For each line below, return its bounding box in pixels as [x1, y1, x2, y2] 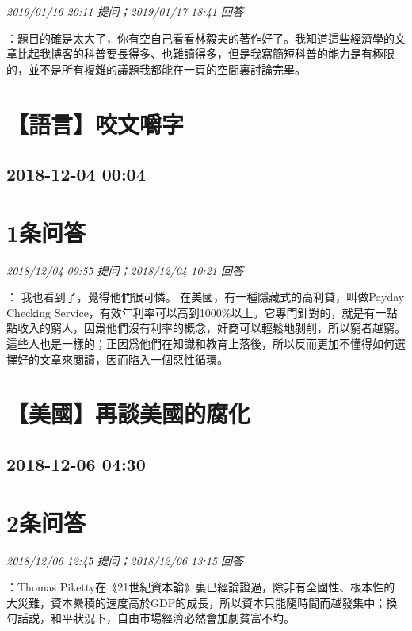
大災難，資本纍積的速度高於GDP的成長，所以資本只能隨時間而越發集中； [6, 594, 387, 610]
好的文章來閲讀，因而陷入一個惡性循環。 [17, 350, 228, 367]
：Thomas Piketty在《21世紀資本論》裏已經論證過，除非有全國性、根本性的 [6, 579, 395, 595]
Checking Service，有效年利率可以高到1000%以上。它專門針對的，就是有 [6, 304, 376, 320]
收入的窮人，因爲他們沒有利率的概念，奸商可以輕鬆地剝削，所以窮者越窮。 [17, 319, 406, 336]
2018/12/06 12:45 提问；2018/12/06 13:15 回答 [6, 552, 243, 568]
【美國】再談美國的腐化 [6, 397, 251, 430]
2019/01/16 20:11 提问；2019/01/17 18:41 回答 [6, 3, 243, 19]
